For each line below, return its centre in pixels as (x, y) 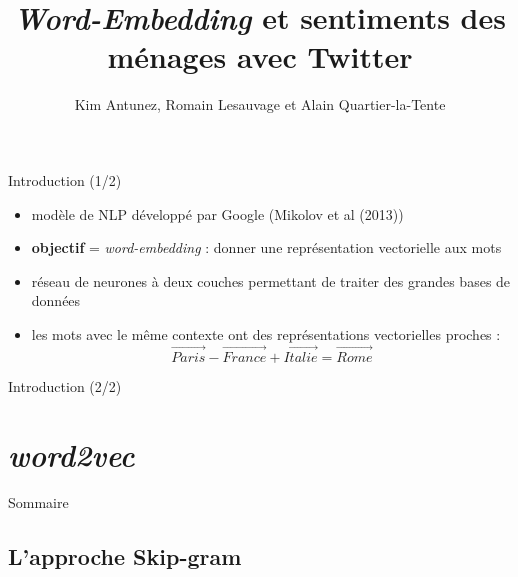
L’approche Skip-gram (125, 556)
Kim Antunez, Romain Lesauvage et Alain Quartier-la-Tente (260, 104)
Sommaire (38, 502)
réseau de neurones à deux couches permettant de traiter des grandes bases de (271, 280)
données (56, 300)
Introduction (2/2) (65, 385)
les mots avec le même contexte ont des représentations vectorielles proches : (266, 333)
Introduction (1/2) (65, 179)
